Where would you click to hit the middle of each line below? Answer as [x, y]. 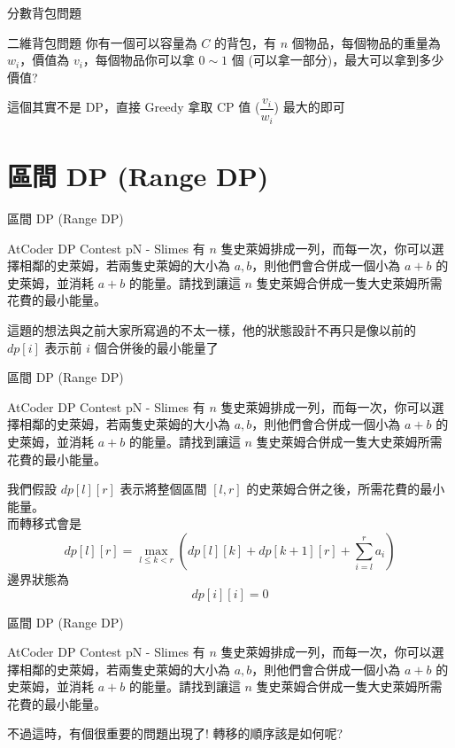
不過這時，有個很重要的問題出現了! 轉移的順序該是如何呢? [175, 733]
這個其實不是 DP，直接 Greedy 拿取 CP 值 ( [134, 107]
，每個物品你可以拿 [139, 60]
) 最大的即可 [309, 107]
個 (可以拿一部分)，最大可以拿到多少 [338, 60]
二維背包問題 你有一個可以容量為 [102, 42]
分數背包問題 [44, 12]
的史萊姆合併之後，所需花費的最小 [346, 489]
